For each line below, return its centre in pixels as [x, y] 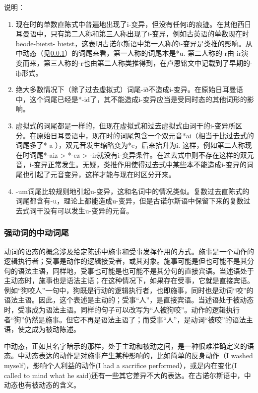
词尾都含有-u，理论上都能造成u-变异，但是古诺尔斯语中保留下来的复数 [129, 201]
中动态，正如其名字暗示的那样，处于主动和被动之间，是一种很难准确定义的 [126, 345]
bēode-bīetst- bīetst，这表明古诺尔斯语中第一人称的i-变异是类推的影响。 [130, 43]
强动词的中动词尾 [36, 233]
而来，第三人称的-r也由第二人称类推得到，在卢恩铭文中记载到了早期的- [137, 62]
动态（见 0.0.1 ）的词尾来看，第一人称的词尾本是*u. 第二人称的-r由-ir [132, 53]
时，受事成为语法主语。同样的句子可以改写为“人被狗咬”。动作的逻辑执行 [122, 310]
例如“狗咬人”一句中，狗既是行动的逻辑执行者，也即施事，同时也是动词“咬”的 [129, 290]
